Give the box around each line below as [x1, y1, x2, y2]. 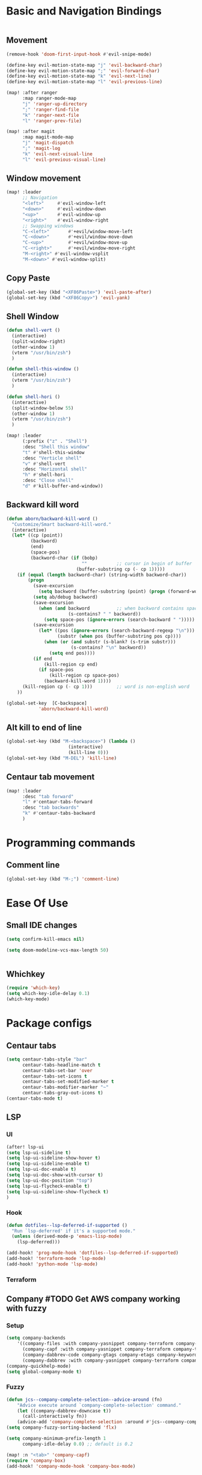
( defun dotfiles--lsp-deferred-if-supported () [6, 1222, 128, 1228]
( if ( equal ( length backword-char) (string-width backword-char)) [17, 572, 187, 578]
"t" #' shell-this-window [22, 449, 85, 455]
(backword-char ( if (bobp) [30, 555, 98, 561]
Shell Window [6, 311, 59, 322]
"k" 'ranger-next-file [22, 112, 79, 118]
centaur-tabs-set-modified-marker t [22, 1079, 114, 1085]
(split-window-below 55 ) [11, 405, 74, 411]
